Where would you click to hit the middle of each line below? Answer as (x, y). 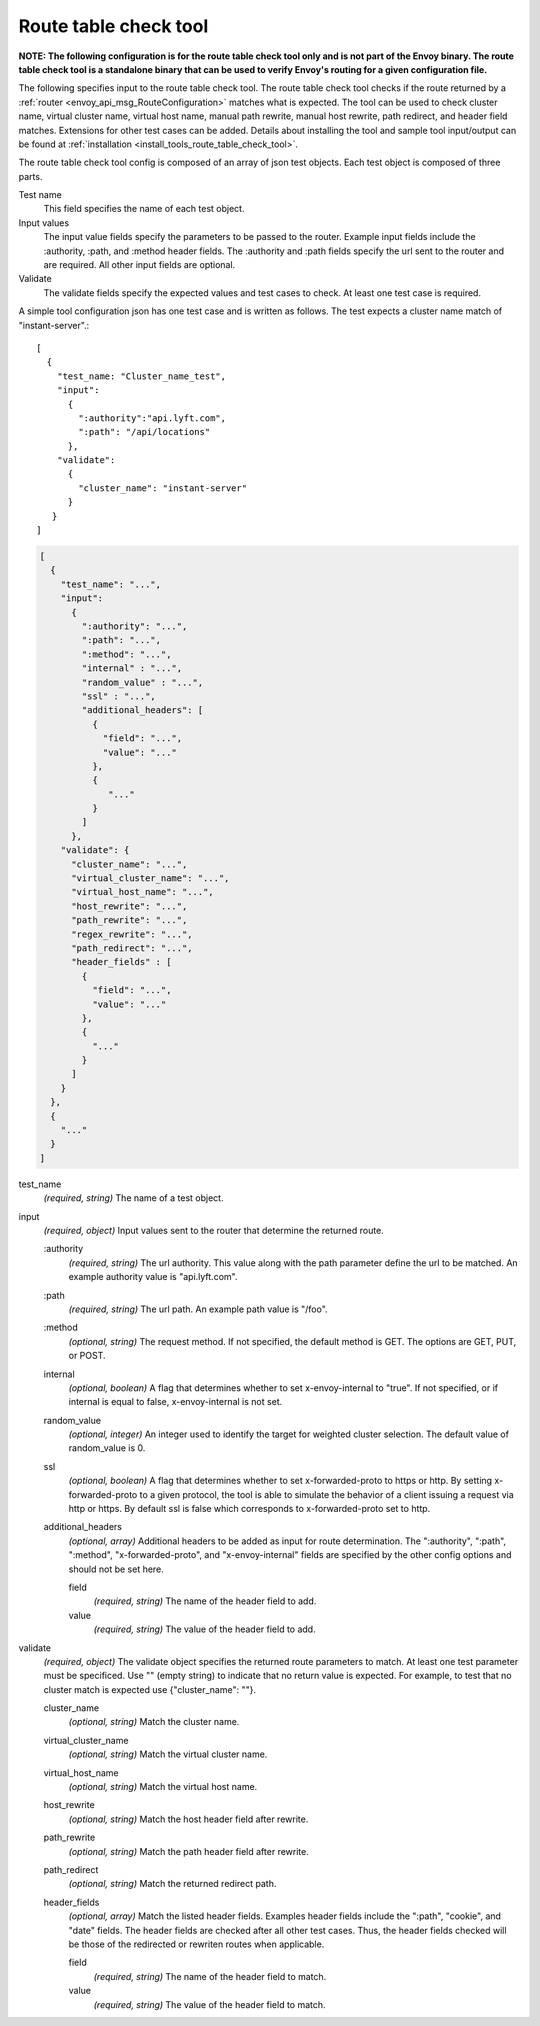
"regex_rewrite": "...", (132, 934)
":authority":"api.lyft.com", (152, 418)
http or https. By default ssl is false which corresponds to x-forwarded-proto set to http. (249, 1509)
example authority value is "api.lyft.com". (153, 1277)
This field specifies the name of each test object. (144, 209)
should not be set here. (116, 1569)
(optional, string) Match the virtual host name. (163, 1787)
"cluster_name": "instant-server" (163, 488)
